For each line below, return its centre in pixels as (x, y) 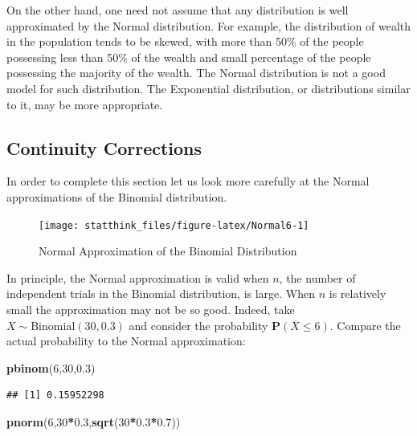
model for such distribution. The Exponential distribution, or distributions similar (208, 88)
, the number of (317, 277)
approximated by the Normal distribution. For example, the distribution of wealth (209, 25)
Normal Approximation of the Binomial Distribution (168, 251)
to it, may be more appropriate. (85, 104)
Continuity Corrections (104, 147)
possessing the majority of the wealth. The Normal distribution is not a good (196, 73)
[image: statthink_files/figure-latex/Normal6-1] (174, 225)
